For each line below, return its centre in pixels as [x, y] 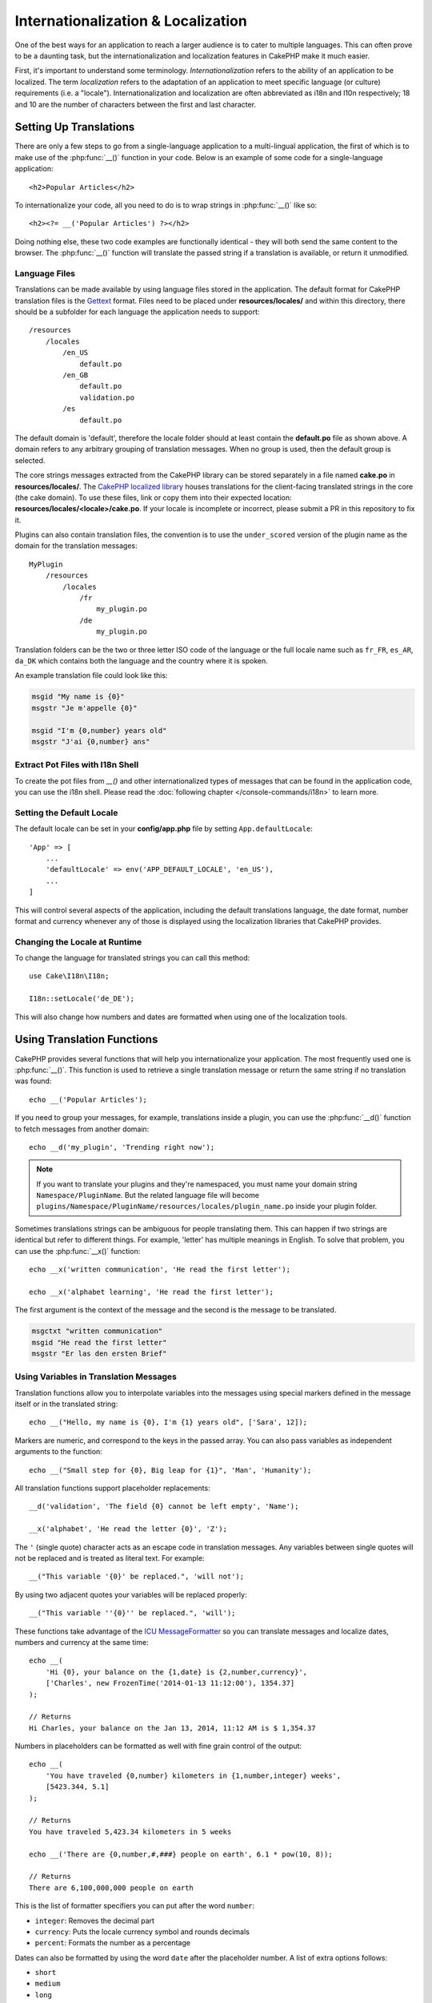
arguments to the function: [59, 1452]
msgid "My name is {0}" [78, 697]
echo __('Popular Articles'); [88, 1099]
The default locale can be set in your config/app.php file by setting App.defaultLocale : [164, 828]
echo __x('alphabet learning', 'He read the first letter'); [151, 1292]
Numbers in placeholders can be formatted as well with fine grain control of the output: [158, 1746]
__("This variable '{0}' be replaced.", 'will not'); [136, 1577]
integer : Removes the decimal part [95, 1920]
